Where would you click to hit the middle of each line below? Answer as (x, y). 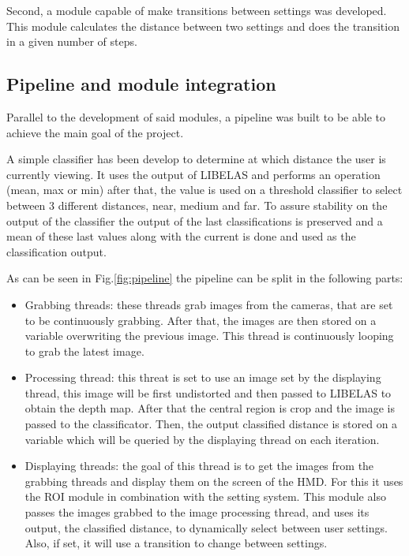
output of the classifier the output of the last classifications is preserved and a (195, 220)
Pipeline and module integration (141, 84)
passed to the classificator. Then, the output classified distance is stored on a (211, 424)
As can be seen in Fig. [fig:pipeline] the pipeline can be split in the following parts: (205, 278)
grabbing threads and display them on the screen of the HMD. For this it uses (214, 481)
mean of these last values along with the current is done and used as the (181, 236)
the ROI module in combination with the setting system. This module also (205, 496)
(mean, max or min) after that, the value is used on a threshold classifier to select (204, 190)
